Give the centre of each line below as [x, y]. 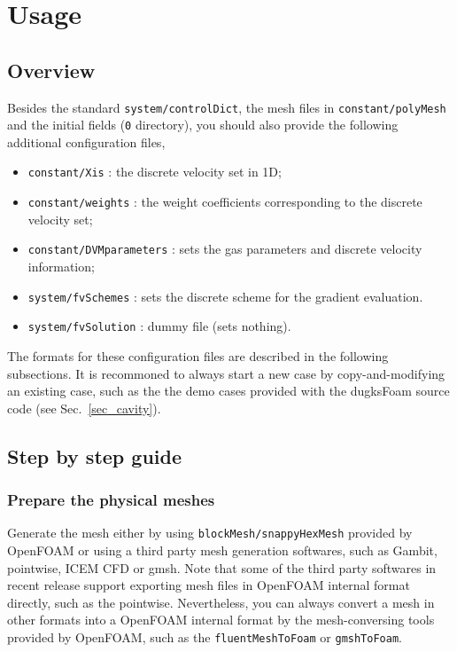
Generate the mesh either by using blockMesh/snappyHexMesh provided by [210, 533]
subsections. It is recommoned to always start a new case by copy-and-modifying [226, 373]
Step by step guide [95, 456]
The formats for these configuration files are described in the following [198, 355]
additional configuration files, [86, 141]
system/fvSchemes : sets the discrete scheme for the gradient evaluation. [225, 296]
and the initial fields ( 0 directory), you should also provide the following [203, 125]
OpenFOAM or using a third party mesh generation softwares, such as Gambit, [222, 550]
